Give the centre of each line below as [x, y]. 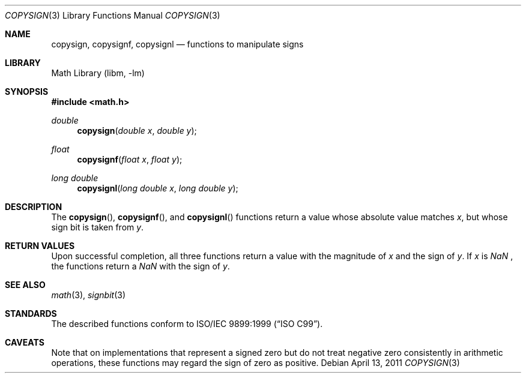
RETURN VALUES [40, 246]
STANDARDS [31, 313]
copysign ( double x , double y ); [137, 130]
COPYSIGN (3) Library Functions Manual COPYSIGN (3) [113, 15]
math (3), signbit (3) [89, 295]
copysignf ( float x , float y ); [130, 159]
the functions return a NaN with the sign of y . [141, 266]
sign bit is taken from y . [98, 227]
